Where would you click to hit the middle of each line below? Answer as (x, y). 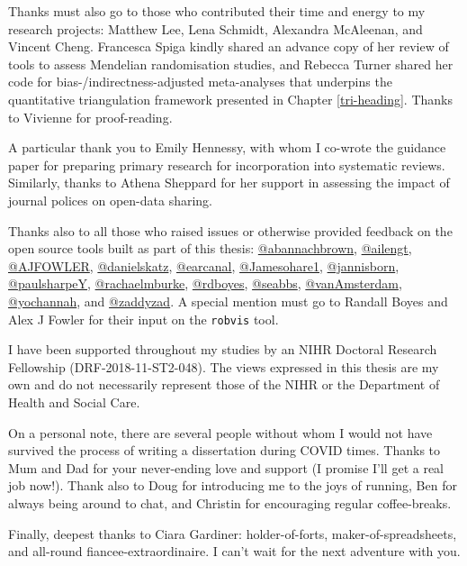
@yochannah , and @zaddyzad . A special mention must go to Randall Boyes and (228, 301)
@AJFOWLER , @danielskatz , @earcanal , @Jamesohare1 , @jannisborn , (204, 265)
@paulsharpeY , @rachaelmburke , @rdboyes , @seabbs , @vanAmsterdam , (205, 283)
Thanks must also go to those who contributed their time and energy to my (217, 11)
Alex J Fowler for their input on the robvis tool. (144, 319)
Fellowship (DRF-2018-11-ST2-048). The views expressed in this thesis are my (224, 366)
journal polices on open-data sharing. (110, 200)
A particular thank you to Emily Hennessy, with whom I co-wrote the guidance (227, 147)
